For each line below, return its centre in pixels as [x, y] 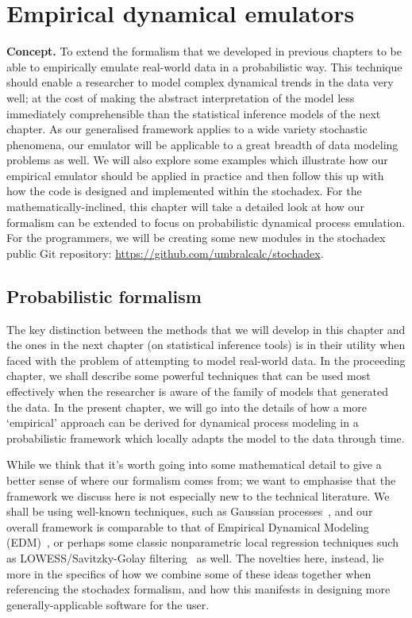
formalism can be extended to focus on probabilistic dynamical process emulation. [206, 222]
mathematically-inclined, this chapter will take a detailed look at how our [185, 207]
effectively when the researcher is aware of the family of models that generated [198, 392]
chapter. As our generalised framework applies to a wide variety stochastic [187, 129]
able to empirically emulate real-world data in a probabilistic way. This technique [204, 66]
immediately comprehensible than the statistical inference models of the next [194, 113]
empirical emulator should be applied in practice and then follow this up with [195, 175]
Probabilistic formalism [104, 296]
